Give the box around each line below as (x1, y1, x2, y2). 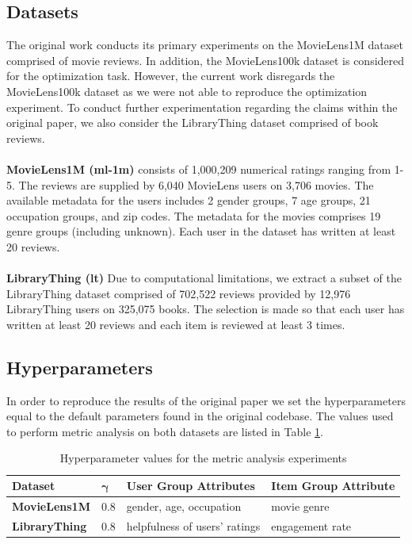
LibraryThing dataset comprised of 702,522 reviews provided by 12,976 (6, 285, 351, 301)
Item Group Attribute (271, 477, 395, 494)
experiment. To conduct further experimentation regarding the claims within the (6, 98, 398, 115)
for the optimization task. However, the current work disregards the (6, 67, 335, 84)
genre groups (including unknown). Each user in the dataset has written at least (6, 223, 396, 239)
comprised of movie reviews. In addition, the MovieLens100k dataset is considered (6, 52, 405, 68)
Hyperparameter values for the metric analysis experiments (59, 450, 347, 466)
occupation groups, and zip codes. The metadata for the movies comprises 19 (6, 207, 381, 224)
